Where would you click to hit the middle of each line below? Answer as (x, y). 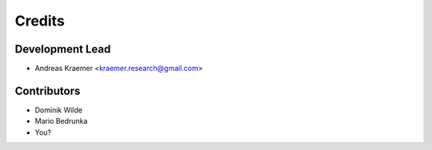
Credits (40, 21)
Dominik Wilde (59, 110)
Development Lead (63, 49)
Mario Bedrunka (61, 121)
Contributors (48, 91)
